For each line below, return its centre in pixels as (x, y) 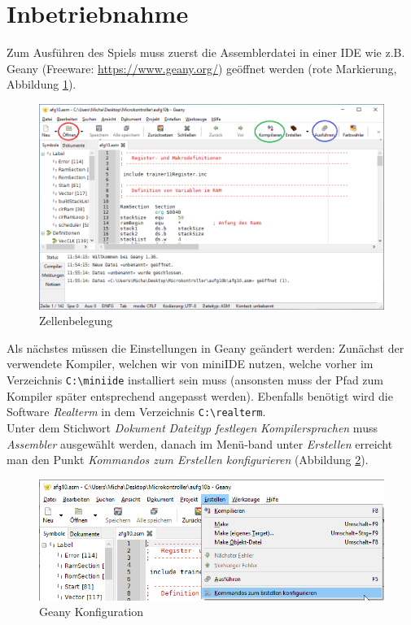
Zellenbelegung (76, 321)
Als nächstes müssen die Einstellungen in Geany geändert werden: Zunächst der (205, 347)
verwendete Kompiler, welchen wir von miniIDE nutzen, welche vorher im (190, 364)
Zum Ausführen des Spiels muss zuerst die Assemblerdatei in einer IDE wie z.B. (206, 52)
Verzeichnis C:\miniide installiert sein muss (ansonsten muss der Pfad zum (195, 380)
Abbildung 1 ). (42, 84)
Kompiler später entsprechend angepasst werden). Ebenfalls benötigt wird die (200, 395)
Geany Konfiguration (92, 612)
